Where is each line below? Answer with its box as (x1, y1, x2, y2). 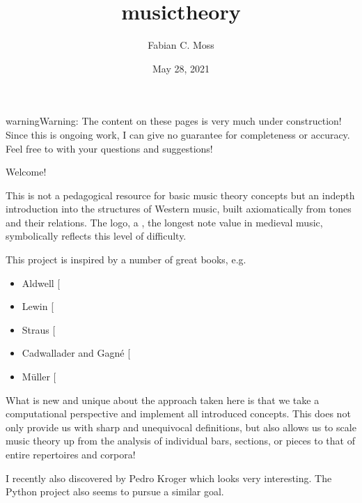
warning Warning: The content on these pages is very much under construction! (6, 114, 342, 128)
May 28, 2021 (152, 61, 210, 75)
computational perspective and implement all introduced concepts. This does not (6, 406, 351, 421)
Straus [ (22, 322, 56, 336)
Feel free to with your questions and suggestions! (6, 141, 213, 155)
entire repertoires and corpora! (6, 447, 136, 461)
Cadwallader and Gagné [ (22, 346, 131, 360)
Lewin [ (22, 299, 54, 314)
